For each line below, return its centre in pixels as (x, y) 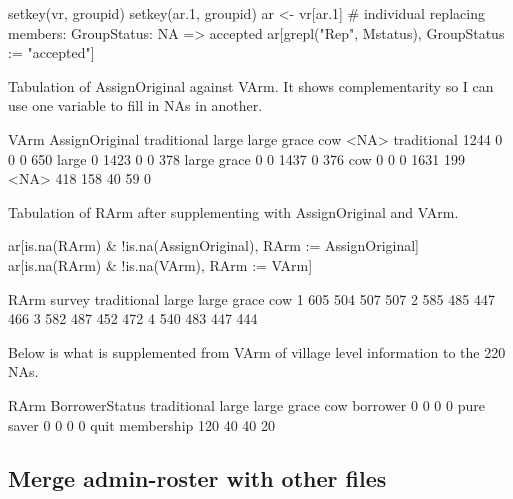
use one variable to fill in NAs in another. (135, 105)
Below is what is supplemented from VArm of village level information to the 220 (257, 351)
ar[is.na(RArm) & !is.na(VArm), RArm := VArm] (160, 264)
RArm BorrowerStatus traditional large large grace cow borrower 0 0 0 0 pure (246, 404)
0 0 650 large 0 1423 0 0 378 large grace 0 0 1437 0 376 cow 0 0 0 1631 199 (236, 158)
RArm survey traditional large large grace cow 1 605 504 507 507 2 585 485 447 (251, 298)
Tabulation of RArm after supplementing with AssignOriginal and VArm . (233, 211)
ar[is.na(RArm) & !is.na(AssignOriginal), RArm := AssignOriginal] (213, 245)
